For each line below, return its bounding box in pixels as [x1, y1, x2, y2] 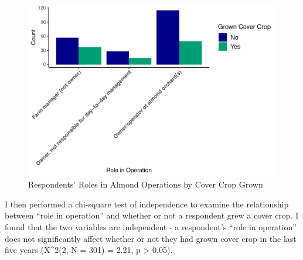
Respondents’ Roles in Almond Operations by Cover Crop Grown [28, 178, 263, 190]
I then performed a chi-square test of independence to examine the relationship [5, 197, 289, 210]
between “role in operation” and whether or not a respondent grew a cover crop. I [5, 209, 299, 221]
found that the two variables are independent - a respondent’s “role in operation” [5, 220, 297, 233]
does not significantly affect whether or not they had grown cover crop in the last [5, 232, 297, 244]
